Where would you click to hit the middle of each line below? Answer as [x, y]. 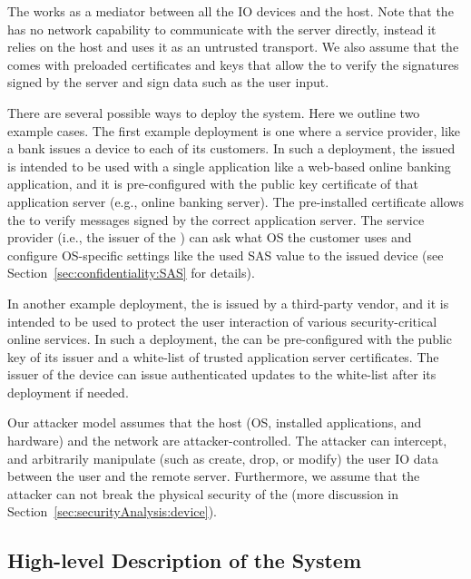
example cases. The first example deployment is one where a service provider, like [234, 130]
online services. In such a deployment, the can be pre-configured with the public [230, 339]
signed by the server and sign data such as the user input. [168, 82]
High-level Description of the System [185, 560]
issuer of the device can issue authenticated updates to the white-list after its [222, 374]
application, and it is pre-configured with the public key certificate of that [213, 184]
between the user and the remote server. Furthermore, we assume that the [214, 476]
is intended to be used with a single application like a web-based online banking [229, 166]
